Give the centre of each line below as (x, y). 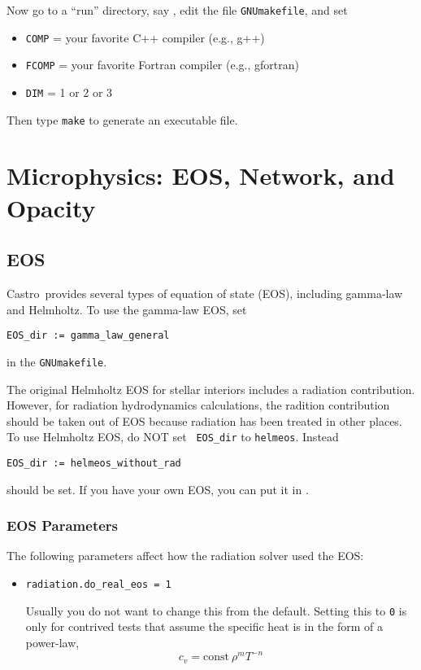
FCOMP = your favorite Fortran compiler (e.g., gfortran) (162, 65)
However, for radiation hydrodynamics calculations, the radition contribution (198, 405)
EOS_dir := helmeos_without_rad (94, 463)
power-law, (52, 642)
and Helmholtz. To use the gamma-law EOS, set (127, 309)
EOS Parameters (63, 525)
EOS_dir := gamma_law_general (88, 336)
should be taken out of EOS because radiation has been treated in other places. (204, 420)
